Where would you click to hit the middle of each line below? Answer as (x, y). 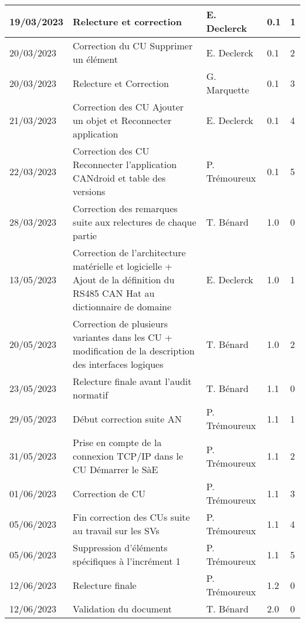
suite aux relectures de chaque (135, 222)
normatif (91, 395)
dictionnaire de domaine (122, 307)
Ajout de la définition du (124, 279)
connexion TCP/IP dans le (128, 456)
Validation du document (122, 609)
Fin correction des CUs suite (131, 517)
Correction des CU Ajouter (128, 107)
